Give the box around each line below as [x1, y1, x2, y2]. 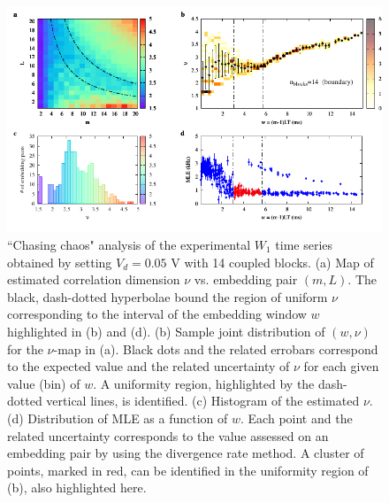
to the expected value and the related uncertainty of [7, 357, 290, 375]
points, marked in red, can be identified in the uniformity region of [7, 460, 369, 479]
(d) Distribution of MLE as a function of [7, 408, 228, 427]
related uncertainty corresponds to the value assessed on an [7, 426, 329, 445]
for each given [303, 357, 379, 375]
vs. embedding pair [194, 270, 298, 289]
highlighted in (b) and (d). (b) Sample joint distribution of [7, 321, 325, 340]
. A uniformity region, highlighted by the [93, 374, 315, 392]
